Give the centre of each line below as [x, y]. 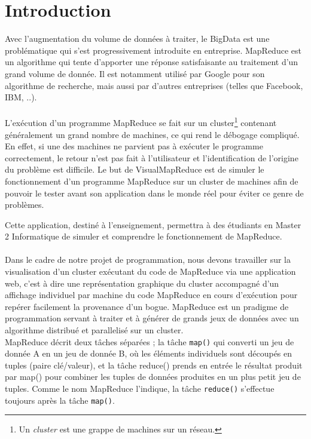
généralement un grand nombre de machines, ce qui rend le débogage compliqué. [152, 134]
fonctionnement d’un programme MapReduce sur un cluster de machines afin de [152, 181]
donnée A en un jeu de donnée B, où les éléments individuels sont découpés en [149, 353]
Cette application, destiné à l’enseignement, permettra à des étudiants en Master [153, 224]
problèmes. [25, 205]
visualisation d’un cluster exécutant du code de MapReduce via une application [150, 271]
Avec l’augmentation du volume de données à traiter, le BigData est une [137, 39]
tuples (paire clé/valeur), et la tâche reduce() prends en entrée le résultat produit [154, 365]
